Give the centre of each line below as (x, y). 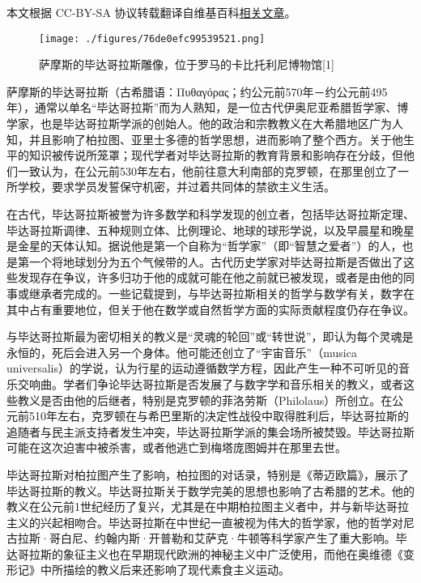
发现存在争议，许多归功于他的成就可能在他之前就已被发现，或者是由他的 (210, 277)
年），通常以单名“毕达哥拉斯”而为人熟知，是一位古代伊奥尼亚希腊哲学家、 (202, 107)
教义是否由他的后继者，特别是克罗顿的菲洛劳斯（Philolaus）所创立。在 (205, 400)
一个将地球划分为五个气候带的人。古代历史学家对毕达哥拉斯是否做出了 (216, 261)
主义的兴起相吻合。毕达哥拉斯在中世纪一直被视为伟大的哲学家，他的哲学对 (205, 522)
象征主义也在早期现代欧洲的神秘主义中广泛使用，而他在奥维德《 (233, 553)
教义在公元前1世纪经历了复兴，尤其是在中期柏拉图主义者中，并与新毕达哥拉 (208, 506)
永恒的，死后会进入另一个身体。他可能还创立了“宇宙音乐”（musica (182, 352)
